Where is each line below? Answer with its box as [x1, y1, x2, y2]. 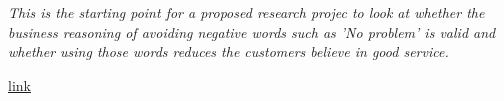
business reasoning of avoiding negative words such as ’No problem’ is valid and [8, 21, 496, 42]
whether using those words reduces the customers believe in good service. [8, 41, 449, 62]
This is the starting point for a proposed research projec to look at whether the [8, 2, 485, 22]
